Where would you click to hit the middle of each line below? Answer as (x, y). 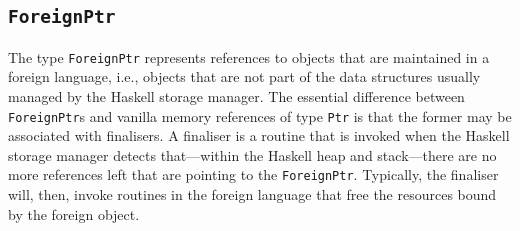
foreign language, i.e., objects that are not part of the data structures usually (244, 76)
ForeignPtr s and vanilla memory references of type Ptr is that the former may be (260, 115)
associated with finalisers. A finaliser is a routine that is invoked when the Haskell (259, 135)
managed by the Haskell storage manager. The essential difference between (236, 96)
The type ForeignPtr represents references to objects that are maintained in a (249, 56)
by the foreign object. (74, 213)
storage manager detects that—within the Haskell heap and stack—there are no (252, 154)
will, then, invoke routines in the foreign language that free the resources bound (252, 194)
